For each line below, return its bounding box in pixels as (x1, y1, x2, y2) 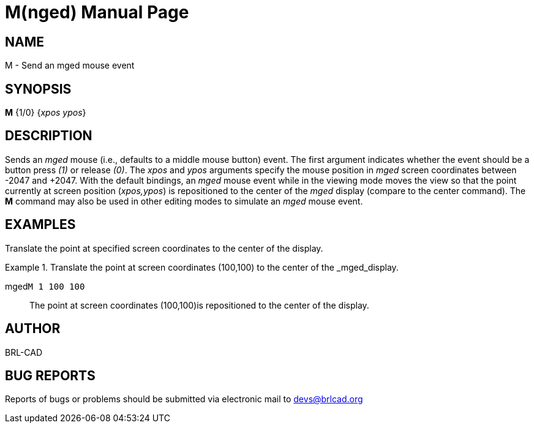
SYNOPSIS (5, 81, 72, 97)
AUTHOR (5, 321, 61, 337)
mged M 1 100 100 (5, 280, 85, 291)
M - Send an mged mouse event (5, 60, 135, 71)
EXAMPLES (5, 217, 76, 233)
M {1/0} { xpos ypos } (5, 107, 86, 118)
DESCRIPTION (5, 128, 92, 144)
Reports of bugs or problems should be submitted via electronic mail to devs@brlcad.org (5, 394, 363, 405)
